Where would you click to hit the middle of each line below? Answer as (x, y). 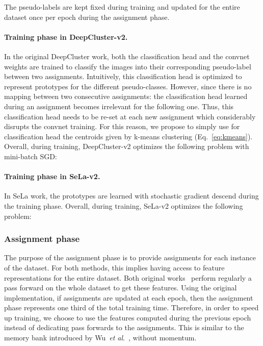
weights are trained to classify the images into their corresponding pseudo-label (128, 66)
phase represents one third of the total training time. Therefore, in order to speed (131, 307)
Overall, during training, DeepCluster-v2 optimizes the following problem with (127, 146)
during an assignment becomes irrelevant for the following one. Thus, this (119, 106)
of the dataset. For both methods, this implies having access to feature (114, 267)
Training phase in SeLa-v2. (52, 176)
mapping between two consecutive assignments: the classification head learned (126, 96)
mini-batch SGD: (31, 156)
